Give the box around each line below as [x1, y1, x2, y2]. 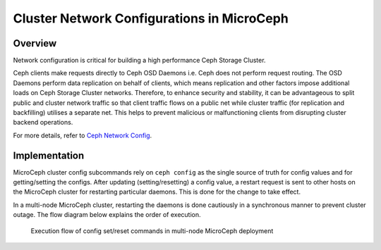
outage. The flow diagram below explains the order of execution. [13, 211, 201, 219]
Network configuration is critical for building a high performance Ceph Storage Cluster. [13, 56, 266, 65]
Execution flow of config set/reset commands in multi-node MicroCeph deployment [30, 226, 274, 235]
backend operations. [13, 118, 73, 127]
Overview [13, 37, 57, 49]
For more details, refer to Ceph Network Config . [13, 131, 152, 139]
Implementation [13, 149, 85, 161]
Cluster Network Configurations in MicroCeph [13, 11, 289, 26]
